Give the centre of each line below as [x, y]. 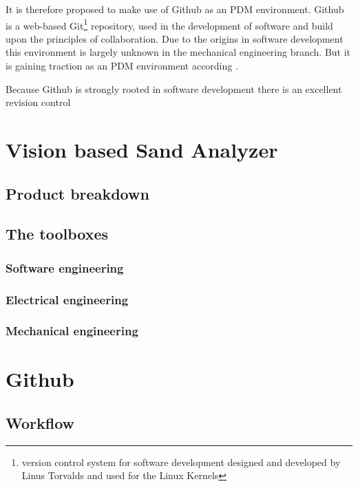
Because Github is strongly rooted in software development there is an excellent [174, 88]
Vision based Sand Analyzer [142, 149]
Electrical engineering [67, 299]
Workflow [40, 423]
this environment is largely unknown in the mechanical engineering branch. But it [178, 52]
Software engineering [65, 267]
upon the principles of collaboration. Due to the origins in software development [175, 38]
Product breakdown [77, 193]
